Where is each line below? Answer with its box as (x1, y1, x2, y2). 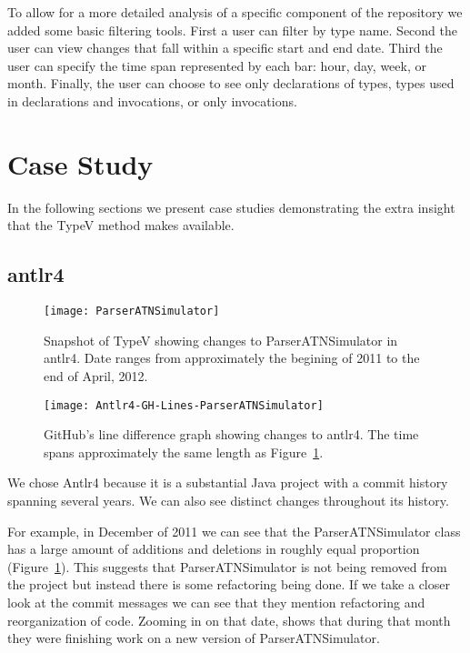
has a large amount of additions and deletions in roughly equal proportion (7, 539, 420, 558)
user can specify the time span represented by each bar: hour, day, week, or (7, 55, 426, 75)
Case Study (7, 145, 154, 182)
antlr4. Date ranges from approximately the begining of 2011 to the (44, 348, 420, 367)
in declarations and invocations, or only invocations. (7, 91, 297, 110)
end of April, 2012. (44, 366, 148, 385)
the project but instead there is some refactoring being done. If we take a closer (7, 575, 450, 594)
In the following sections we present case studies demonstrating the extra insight (7, 197, 455, 216)
